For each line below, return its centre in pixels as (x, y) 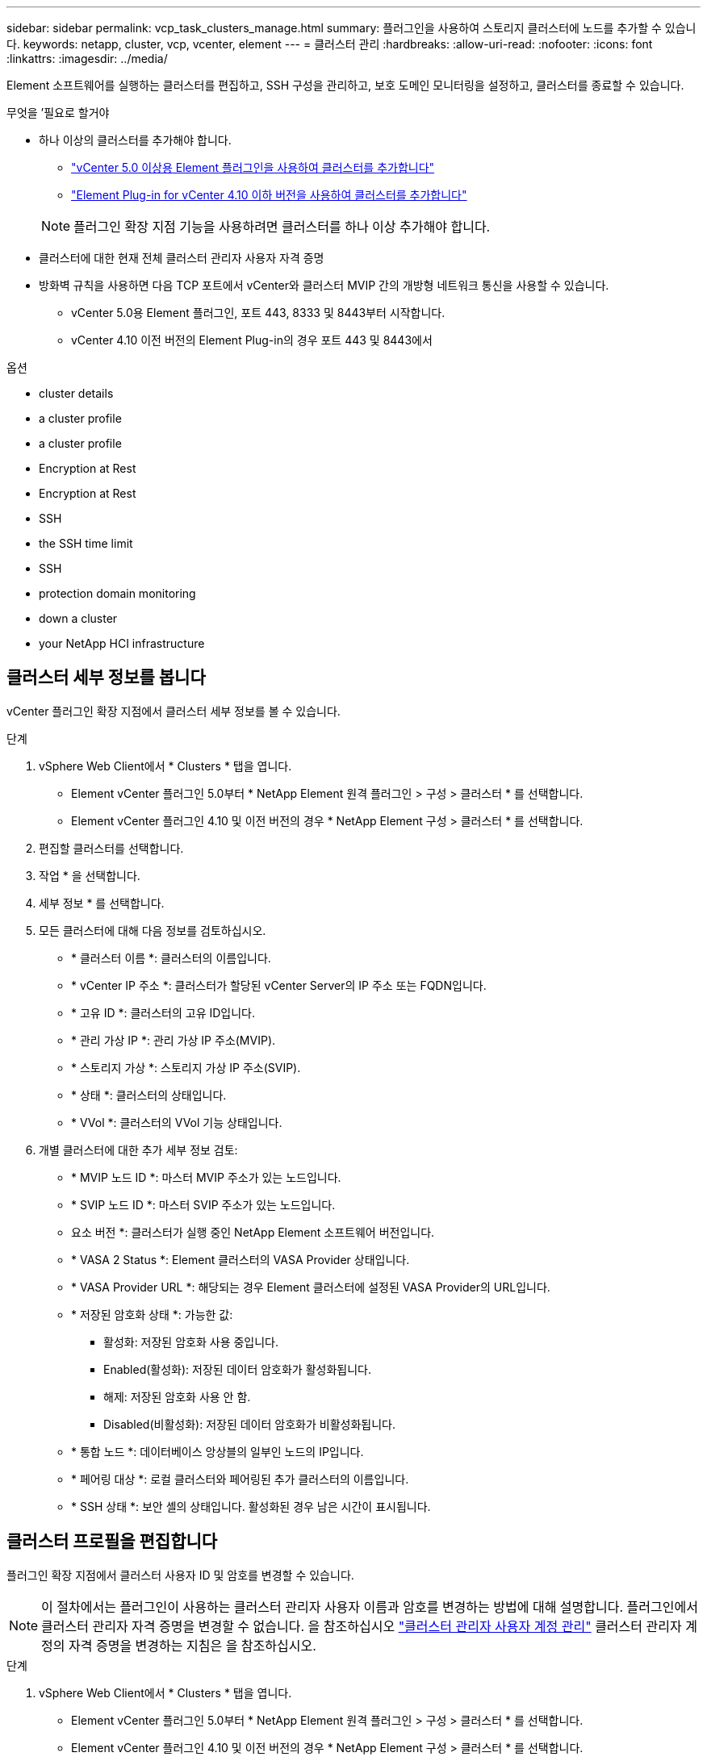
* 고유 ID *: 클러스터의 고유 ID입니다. (163, 1012)
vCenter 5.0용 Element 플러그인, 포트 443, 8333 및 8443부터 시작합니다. (258, 313)
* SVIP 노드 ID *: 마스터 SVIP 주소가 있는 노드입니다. (203, 1204)
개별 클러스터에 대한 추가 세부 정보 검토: (138, 1150)
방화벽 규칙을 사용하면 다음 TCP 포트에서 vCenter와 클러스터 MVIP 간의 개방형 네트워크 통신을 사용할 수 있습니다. (324, 285)
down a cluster (78, 618)
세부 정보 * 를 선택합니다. (102, 903)
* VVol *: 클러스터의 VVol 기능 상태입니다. (177, 1122)
